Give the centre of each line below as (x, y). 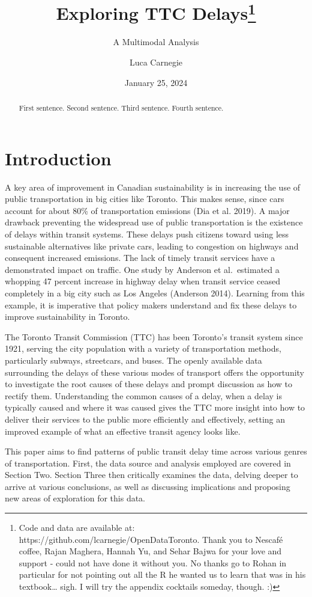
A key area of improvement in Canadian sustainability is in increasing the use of (153, 187)
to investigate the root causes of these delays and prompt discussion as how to (149, 384)
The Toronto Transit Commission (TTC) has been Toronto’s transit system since (154, 336)
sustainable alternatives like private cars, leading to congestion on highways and (152, 246)
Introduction (58, 158)
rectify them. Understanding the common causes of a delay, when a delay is (143, 395)
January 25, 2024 (156, 82)
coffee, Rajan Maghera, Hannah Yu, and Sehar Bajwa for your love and (150, 551)
